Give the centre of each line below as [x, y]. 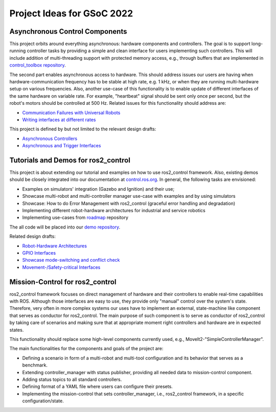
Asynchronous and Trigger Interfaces [62, 146]
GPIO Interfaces [39, 253]
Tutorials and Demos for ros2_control [70, 160]
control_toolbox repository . [38, 65]
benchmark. [35, 365]
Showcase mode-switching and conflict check [71, 260]
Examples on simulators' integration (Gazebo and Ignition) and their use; [98, 189]
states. [17, 330]
